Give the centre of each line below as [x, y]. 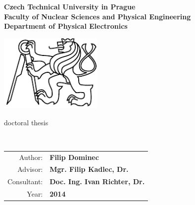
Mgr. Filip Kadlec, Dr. [89, 169]
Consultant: [25, 181]
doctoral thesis [26, 122]
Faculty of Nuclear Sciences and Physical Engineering [97, 16]
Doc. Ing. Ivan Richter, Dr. [97, 181]
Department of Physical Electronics [66, 26]
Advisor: [30, 169]
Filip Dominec [74, 157]
